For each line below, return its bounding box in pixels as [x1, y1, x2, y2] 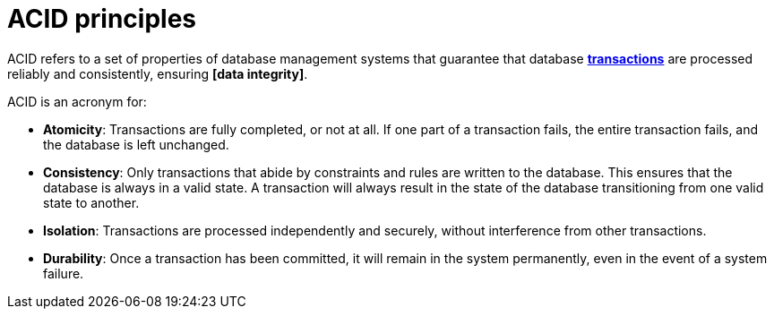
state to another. [43, 194, 140, 210]
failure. [43, 265, 84, 281]
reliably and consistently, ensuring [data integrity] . [7, 65, 308, 81]
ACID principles [7, 4, 197, 34]
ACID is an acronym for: [7, 93, 147, 109]
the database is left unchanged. [43, 136, 229, 152]
